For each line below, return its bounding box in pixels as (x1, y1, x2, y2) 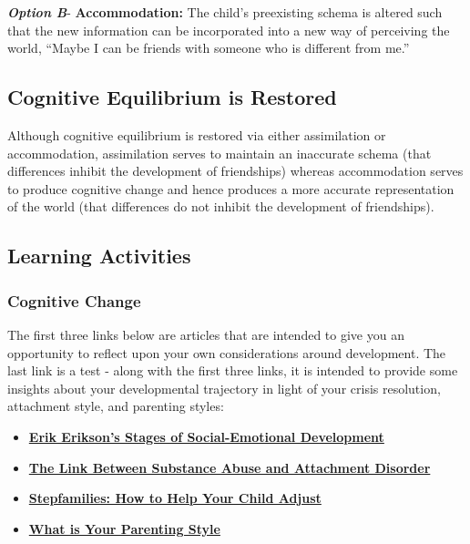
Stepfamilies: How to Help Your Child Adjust (28, 488, 322, 508)
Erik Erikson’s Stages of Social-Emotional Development (28, 426, 384, 446)
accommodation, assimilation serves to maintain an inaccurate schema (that (7, 143, 432, 162)
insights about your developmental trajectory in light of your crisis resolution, (7, 378, 441, 397)
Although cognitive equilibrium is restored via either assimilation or (7, 125, 386, 144)
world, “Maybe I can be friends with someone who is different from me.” (7, 38, 410, 57)
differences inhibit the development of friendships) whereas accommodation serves (7, 161, 464, 180)
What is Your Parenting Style (28, 518, 220, 538)
